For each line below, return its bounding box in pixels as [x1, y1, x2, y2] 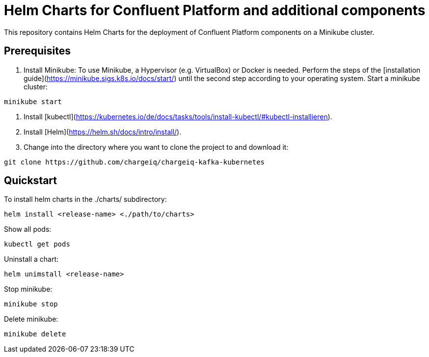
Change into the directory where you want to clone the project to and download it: [24, 142, 289, 151]
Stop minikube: [4, 285, 53, 294]
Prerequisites [4, 45, 71, 57]
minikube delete [4, 330, 66, 338]
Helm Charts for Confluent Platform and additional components [4, 2, 426, 19]
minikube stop [4, 300, 58, 308]
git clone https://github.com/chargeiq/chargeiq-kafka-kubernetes [4, 158, 265, 166]
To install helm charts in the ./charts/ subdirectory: [4, 195, 167, 204]
